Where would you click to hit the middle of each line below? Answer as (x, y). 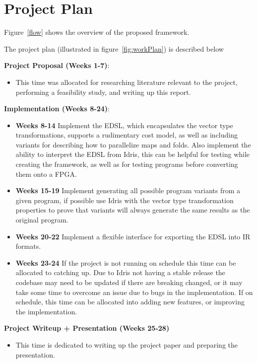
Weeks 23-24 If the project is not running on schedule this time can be (126, 262)
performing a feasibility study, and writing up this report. (103, 92)
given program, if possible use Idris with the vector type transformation (125, 200)
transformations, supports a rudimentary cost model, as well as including (127, 135)
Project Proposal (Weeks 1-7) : (57, 65)
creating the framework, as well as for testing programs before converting (127, 164)
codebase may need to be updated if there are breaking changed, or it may (129, 282)
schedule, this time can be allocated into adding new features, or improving (130, 302)
